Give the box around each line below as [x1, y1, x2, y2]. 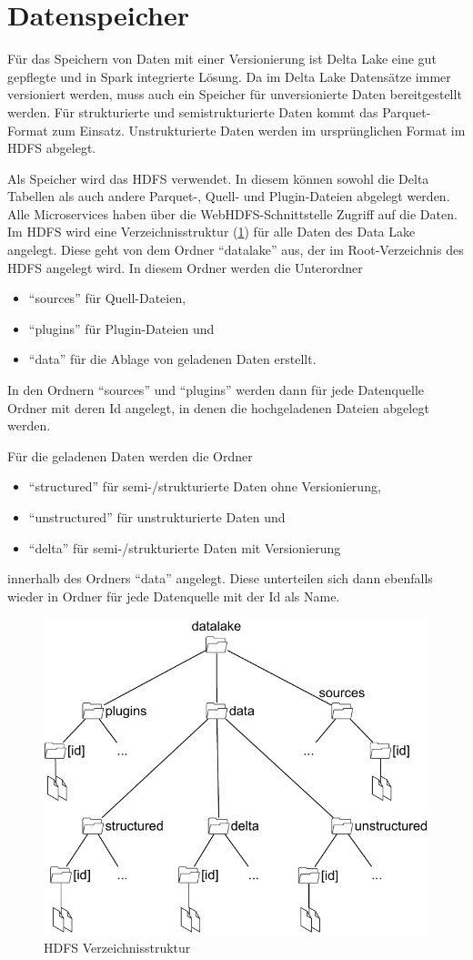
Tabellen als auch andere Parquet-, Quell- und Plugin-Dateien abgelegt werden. [7, 187, 450, 206]
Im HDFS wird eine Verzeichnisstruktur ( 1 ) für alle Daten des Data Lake [7, 222, 416, 241]
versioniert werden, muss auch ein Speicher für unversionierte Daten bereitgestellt [7, 85, 462, 104]
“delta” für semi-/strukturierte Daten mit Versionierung [28, 538, 341, 557]
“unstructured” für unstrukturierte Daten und [28, 508, 286, 526]
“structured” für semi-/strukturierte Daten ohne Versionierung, [28, 477, 381, 496]
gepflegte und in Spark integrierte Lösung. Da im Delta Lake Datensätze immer [7, 66, 451, 86]
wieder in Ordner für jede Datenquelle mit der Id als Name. [7, 586, 340, 605]
